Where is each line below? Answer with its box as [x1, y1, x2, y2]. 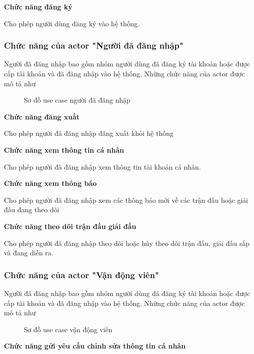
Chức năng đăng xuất [4, 111, 80, 121]
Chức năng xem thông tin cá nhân [4, 144, 124, 155]
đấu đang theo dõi [4, 204, 60, 215]
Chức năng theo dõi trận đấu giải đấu [4, 221, 136, 231]
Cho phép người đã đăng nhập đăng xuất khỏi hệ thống [4, 128, 174, 138]
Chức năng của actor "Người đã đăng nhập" [4, 39, 184, 52]
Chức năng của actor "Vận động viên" [4, 268, 159, 281]
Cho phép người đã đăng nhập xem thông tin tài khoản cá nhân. [4, 161, 201, 172]
